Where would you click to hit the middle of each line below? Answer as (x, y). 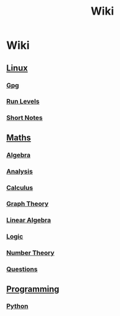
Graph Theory (27, 204)
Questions (22, 269)
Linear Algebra (29, 220)
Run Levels (23, 102)
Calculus (20, 188)
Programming (33, 289)
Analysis (20, 171)
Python (17, 306)
